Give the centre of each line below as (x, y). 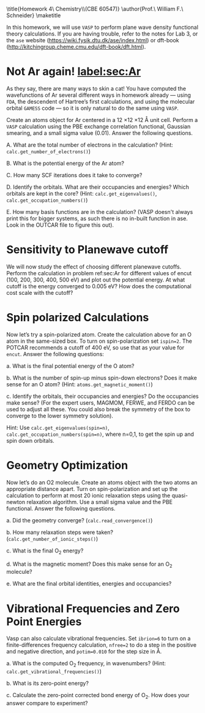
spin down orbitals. (31, 440)
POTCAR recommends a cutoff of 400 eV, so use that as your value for (95, 347)
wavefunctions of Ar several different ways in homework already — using (99, 95)
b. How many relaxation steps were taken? (60, 532)
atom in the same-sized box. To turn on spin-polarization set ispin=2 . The (99, 341)
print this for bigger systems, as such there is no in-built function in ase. (97, 218)
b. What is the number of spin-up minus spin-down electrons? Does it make (102, 378)
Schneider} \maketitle (34, 15)
